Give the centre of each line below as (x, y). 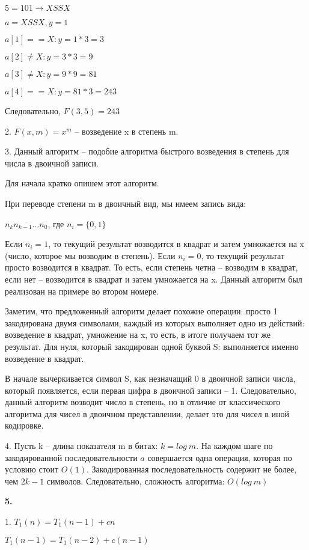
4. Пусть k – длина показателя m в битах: (81, 446)
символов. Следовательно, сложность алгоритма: (136, 481)
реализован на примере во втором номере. (82, 291)
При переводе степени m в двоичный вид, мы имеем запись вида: (126, 203)
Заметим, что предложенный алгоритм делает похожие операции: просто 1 (141, 311)
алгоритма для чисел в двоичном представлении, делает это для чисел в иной (147, 413)
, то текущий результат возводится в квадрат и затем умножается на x (176, 244)
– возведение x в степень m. (127, 131)
